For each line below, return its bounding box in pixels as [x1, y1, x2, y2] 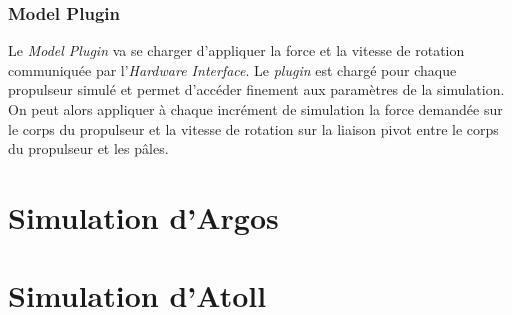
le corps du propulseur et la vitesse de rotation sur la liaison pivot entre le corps [8, 118, 499, 139]
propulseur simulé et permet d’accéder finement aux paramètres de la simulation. [8, 79, 505, 100]
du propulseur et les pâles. [8, 138, 169, 159]
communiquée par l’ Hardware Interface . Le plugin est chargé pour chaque [8, 59, 457, 80]
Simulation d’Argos [8, 196, 279, 237]
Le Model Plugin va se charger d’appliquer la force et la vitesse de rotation [8, 40, 465, 61]
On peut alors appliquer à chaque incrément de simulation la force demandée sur [8, 99, 503, 119]
